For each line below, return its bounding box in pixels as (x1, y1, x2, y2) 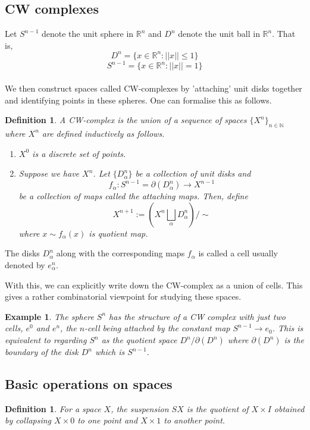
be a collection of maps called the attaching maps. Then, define (18, 190, 248, 202)
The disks (5, 247, 40, 259)
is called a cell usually (198, 247, 278, 259)
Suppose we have (18, 167, 80, 180)
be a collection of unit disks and (135, 167, 251, 180)
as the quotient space (101, 334, 177, 346)
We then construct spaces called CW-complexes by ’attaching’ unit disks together (5, 81, 302, 94)
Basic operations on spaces (5, 374, 173, 393)
